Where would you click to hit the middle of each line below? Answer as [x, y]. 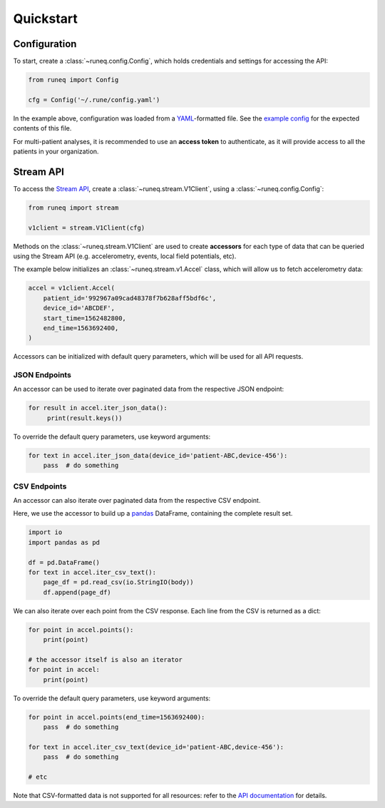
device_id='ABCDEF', [79, 308]
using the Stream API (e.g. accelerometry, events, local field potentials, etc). [125, 256]
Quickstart [46, 19]
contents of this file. [42, 128]
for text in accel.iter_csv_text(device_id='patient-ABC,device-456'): [156, 747]
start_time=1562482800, [84, 318]
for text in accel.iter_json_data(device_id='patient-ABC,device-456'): [158, 455]
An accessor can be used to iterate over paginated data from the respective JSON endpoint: [149, 389]
